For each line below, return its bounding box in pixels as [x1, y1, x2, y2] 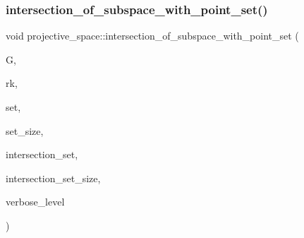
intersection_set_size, [6, 170, 101, 185]
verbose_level [6, 194, 65, 209]
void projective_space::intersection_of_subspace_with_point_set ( [6, 28, 299, 43]
